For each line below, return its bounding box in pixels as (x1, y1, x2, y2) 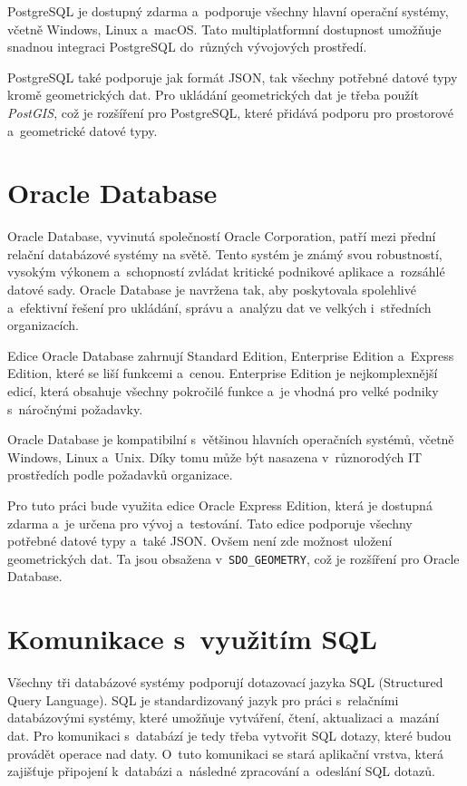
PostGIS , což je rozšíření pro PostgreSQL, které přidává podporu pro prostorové (7, 102, 454, 121)
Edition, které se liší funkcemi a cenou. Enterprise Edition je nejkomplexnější (7, 364, 438, 383)
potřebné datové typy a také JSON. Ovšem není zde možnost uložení (7, 531, 393, 550)
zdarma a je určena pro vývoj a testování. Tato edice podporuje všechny (7, 513, 413, 532)
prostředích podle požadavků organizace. (7, 465, 233, 484)
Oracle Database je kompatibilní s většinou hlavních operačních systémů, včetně (7, 430, 454, 449)
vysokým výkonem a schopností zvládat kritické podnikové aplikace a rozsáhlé (7, 262, 445, 281)
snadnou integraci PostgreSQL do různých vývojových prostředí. (7, 37, 367, 56)
